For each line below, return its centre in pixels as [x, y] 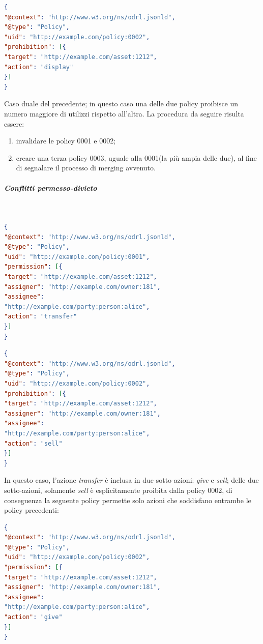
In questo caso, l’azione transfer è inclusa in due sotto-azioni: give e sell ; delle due [131, 480]
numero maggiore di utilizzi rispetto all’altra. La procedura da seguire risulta [124, 113]
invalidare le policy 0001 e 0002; [66, 141]
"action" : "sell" [33, 443]
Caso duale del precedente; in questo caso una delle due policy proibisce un [121, 104]
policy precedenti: [32, 510]
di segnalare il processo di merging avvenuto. [86, 168]
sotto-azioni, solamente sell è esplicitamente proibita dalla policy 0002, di [118, 490]
